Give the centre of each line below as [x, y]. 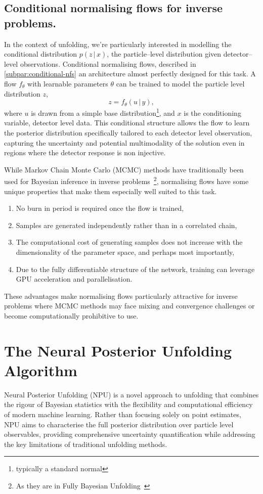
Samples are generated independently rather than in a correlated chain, [126, 225]
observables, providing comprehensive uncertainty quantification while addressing [130, 434]
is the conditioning [212, 113]
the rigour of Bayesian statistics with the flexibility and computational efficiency [128, 404]
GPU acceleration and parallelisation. [74, 279]
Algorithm [41, 370]
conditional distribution [41, 54]
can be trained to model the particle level [180, 83]
